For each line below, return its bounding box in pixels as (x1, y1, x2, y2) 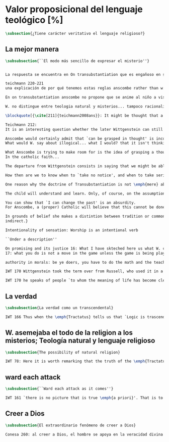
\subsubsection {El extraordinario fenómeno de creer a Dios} (5, 423, 136, 428)
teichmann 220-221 (5, 81, 44, 86)
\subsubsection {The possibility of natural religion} (5, 350, 121, 355)
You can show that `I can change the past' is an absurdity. (5, 200, 136, 205)
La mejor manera (5, 45, 59, 54)
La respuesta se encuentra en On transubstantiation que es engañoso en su (5, 72, 167, 77)
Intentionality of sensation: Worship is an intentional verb (5, 228, 138, 233)
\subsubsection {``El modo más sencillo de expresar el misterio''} (5, 58, 150, 64)
